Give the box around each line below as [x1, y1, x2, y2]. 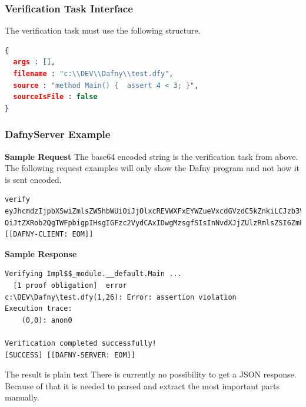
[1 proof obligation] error [13, 281, 127, 290]
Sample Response [5, 247, 77, 260]
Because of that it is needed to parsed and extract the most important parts [5, 379, 280, 392]
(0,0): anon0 [21, 316, 72, 324]
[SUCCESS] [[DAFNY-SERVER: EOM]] [5, 350, 135, 359]
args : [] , [13, 58, 55, 67]
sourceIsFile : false [13, 93, 98, 101]
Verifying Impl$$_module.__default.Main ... [5, 270, 182, 278]
